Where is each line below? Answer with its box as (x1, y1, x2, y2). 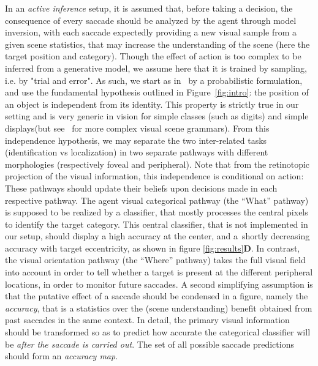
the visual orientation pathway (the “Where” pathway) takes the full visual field (5, 253, 306, 266)
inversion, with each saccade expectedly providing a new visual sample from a (5, 26, 297, 39)
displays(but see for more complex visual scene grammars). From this (5, 121, 270, 134)
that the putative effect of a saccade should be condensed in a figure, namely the (5, 289, 308, 302)
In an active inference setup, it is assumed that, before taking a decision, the (5, 2, 293, 14)
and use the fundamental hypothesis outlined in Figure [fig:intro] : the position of (5, 86, 309, 99)
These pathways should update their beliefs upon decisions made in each (5, 181, 278, 194)
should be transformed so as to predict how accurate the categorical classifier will (5, 326, 311, 338)
